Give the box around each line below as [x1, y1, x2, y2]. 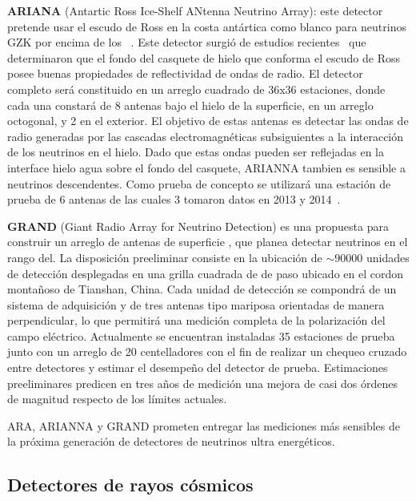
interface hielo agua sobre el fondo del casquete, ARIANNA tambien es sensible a [7, 159, 406, 176]
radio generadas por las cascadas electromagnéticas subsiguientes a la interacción [7, 127, 404, 144]
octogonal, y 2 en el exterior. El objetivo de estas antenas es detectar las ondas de [7, 112, 409, 129]
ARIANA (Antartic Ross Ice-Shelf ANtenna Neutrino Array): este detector [7, 2, 383, 18]
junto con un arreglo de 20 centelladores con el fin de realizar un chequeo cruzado [7, 343, 407, 360]
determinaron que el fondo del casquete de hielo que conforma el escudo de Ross [7, 49, 400, 66]
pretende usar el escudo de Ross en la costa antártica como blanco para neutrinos [7, 18, 406, 34]
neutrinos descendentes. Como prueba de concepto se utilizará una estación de [7, 175, 391, 192]
